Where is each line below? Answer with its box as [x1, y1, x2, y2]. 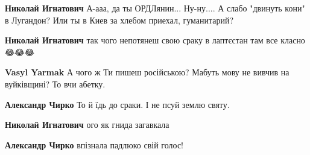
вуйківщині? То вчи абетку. [5, 77, 106, 90]
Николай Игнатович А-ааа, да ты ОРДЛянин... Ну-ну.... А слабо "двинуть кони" [5, 2, 305, 14]
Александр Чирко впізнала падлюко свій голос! [5, 138, 184, 151]
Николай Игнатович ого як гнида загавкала [5, 118, 169, 131]
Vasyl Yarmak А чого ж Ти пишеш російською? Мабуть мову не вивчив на [5, 66, 289, 78]
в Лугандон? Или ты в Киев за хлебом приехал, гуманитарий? [5, 13, 234, 26]
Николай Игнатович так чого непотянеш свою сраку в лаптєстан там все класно [5, 34, 305, 46]
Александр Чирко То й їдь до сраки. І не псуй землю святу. [5, 98, 230, 110]
